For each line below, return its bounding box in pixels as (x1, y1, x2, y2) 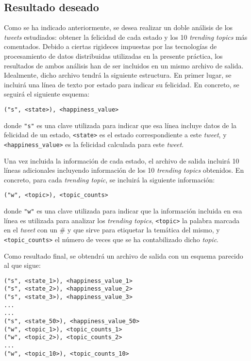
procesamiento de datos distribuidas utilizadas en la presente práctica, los (4, 50, 223, 61)
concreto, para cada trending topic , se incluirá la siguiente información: (4, 174, 215, 184)
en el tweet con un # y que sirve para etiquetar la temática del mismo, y (4, 225, 220, 235)
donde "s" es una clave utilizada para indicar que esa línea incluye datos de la (4, 120, 237, 130)
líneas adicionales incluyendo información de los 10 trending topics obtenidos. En (4, 165, 244, 175)
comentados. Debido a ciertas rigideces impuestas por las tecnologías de (4, 41, 217, 51)
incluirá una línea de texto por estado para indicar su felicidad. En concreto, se (4, 79, 239, 89)
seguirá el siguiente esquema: (4, 89, 90, 99)
